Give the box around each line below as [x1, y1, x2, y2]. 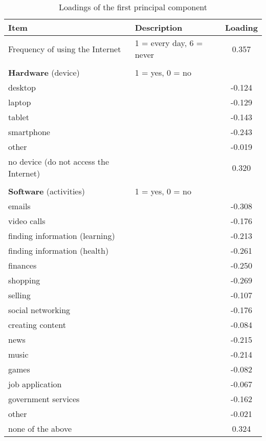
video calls [8, 215, 46, 227]
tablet [8, 111, 29, 123]
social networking [8, 304, 71, 316]
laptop [8, 96, 31, 108]
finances [8, 259, 37, 271]
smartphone [8, 126, 50, 138]
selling [8, 289, 31, 301]
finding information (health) [8, 245, 109, 256]
